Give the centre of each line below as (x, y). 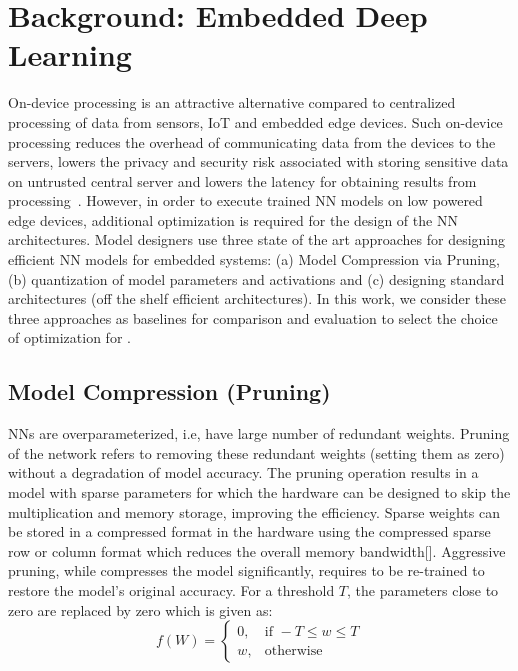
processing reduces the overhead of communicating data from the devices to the (252, 141)
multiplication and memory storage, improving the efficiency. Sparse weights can (254, 511)
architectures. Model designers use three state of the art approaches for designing (257, 239)
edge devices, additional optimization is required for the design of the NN (233, 219)
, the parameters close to (423, 589)
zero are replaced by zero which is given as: (140, 609)
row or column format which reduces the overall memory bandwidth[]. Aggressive (257, 550)
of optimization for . (69, 337)
